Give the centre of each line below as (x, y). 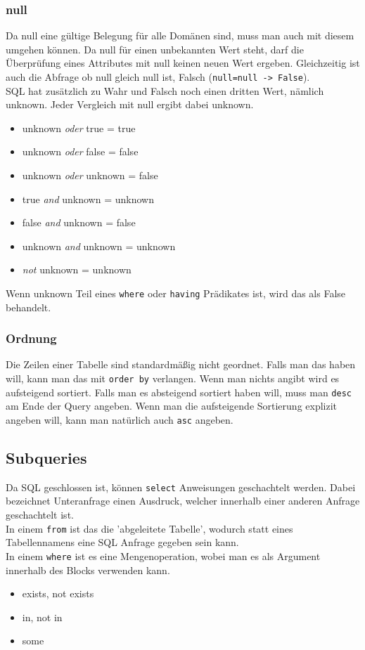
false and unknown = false (79, 222)
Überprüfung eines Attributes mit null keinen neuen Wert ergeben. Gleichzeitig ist (183, 63)
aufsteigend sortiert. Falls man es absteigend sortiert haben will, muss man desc (179, 392)
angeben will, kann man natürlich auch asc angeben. (120, 419)
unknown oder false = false (80, 151)
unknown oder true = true (79, 128)
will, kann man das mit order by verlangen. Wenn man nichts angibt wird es (173, 378)
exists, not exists (58, 593)
